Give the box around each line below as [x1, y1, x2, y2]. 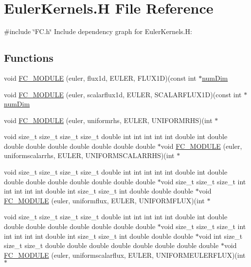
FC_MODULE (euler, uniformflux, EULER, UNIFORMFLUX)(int [4, 195, 205, 205]
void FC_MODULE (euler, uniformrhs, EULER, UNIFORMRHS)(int [4, 115, 213, 125]
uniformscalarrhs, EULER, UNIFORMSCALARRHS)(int [4, 150, 175, 160]
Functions [4, 50, 54, 65]
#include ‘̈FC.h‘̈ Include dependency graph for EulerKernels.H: [4, 26, 192, 36]
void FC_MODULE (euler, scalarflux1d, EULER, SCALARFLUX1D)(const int [4, 89, 242, 99]
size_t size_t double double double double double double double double [4, 240, 219, 250]
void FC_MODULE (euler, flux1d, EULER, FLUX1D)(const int [4, 72, 197, 83]
